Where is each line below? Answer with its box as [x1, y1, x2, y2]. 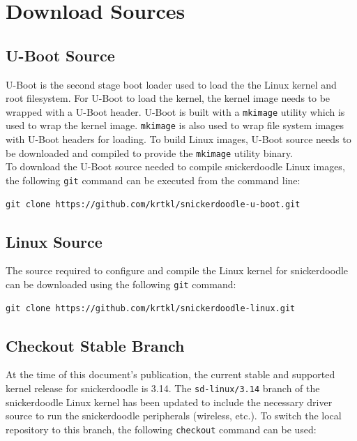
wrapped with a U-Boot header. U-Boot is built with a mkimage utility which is [6, 104, 345, 119]
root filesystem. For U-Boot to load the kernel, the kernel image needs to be [6, 91, 331, 105]
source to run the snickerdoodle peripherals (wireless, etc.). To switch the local [6, 408, 342, 423]
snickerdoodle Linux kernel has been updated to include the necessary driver [6, 394, 333, 409]
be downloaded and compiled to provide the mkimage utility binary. [6, 145, 293, 160]
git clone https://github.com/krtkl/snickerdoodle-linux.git [6, 303, 296, 313]
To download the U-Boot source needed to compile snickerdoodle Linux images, [6, 159, 345, 174]
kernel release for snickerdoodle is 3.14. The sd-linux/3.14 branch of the [6, 381, 320, 396]
